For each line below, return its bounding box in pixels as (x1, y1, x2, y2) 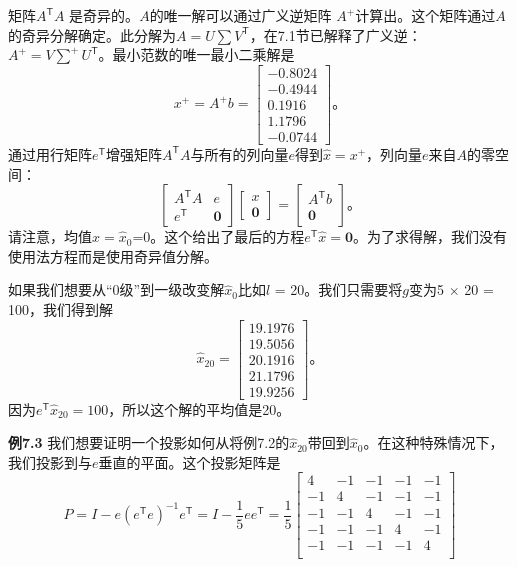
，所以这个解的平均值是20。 (108, 398, 291, 419)
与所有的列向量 (190, 143, 289, 164)
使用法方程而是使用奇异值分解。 (8, 245, 218, 266)
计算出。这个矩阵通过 (355, 5, 496, 25)
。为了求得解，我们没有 (353, 226, 507, 247)
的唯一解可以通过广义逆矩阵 (149, 5, 332, 25)
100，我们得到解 (8, 298, 113, 319)
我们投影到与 (8, 451, 92, 472)
